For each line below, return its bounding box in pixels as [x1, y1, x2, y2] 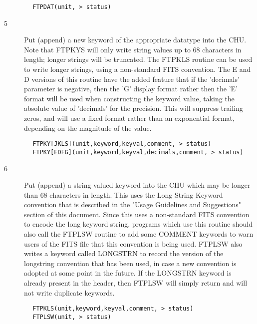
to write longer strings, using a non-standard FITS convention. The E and [24, 64, 251, 74]
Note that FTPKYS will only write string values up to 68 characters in [24, 44, 242, 54]
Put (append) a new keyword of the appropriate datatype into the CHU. [24, 34, 247, 45]
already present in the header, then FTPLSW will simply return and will [24, 278, 248, 288]
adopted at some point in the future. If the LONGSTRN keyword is [24, 268, 232, 278]
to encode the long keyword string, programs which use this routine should [24, 219, 253, 229]
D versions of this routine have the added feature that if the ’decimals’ [24, 73, 240, 84]
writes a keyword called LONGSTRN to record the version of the [24, 248, 224, 259]
